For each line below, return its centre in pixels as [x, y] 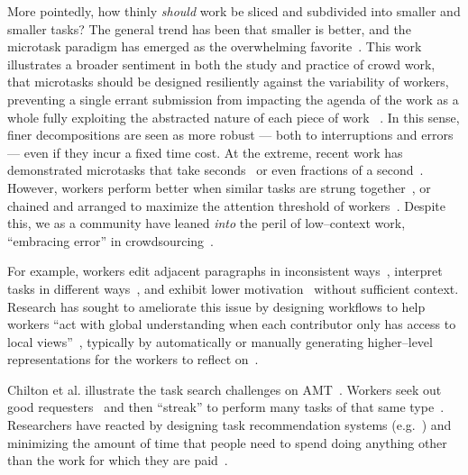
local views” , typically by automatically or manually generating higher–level [220, 341]
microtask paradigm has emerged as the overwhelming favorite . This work [215, 46]
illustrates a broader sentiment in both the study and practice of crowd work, [221, 64]
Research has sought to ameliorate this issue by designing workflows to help [216, 306]
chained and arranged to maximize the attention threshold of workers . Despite [226, 205]
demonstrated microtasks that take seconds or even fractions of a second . [216, 170]
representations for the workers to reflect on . [133, 359]
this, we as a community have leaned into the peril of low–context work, [206, 223]
